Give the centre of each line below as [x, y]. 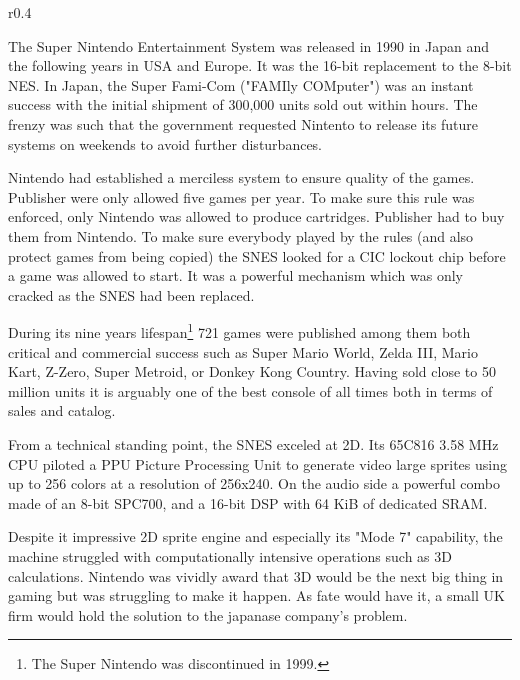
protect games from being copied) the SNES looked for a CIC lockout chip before [257, 255]
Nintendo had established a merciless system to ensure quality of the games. [241, 177]
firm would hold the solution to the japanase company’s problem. [208, 614]
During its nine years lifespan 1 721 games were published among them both [239, 330]
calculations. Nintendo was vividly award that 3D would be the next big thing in [256, 575]
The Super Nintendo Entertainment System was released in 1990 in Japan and [249, 45]
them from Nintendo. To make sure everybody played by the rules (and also [241, 235]
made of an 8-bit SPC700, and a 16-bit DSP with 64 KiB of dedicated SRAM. [248, 502]
